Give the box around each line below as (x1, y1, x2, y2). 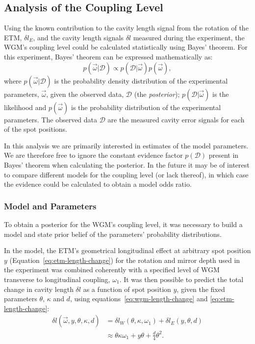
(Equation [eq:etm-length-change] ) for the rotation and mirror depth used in (9, 255, 240, 265)
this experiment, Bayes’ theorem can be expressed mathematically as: (4, 51, 213, 61)
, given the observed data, (46, 88, 124, 99)
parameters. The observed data (4, 114, 98, 124)
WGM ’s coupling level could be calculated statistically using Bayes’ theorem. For (4, 42, 248, 52)
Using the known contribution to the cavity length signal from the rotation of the (4, 23, 249, 33)
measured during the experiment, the (133, 32, 245, 42)
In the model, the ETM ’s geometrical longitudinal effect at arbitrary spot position (4, 245, 251, 256)
